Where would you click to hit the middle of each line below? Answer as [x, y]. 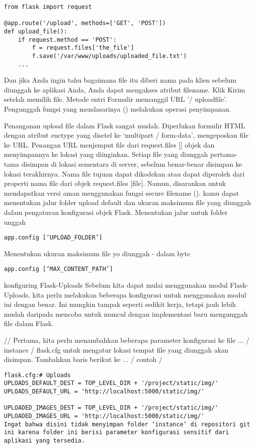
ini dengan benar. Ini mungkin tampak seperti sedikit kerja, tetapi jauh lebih [120, 304]
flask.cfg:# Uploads [38, 375]
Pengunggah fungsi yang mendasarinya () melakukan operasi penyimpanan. [118, 109]
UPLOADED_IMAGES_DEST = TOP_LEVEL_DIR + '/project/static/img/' [111, 408]
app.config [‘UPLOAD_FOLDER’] [53, 238]
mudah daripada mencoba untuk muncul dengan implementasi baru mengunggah [126, 314]
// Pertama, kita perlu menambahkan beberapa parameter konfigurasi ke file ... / [127, 340]
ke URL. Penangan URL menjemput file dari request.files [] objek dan [109, 144]
